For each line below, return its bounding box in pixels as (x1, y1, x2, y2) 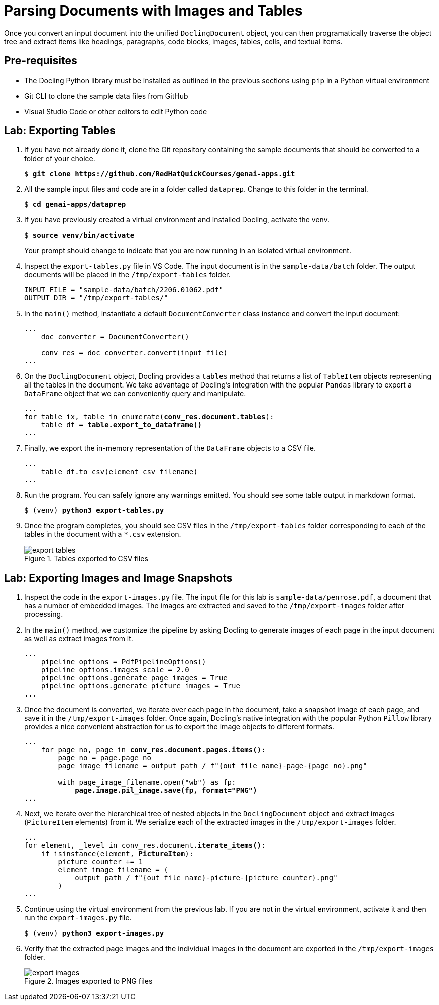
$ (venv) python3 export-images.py (24, 929, 164, 938)
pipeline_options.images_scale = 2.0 (41, 666, 189, 674)
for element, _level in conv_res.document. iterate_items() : (24, 841, 266, 850)
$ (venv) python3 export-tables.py (24, 506, 164, 515)
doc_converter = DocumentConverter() (41, 333, 189, 341)
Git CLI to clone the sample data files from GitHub (24, 91, 188, 100)
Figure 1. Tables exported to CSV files (24, 554, 148, 563)
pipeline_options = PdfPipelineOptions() (41, 658, 206, 666)
